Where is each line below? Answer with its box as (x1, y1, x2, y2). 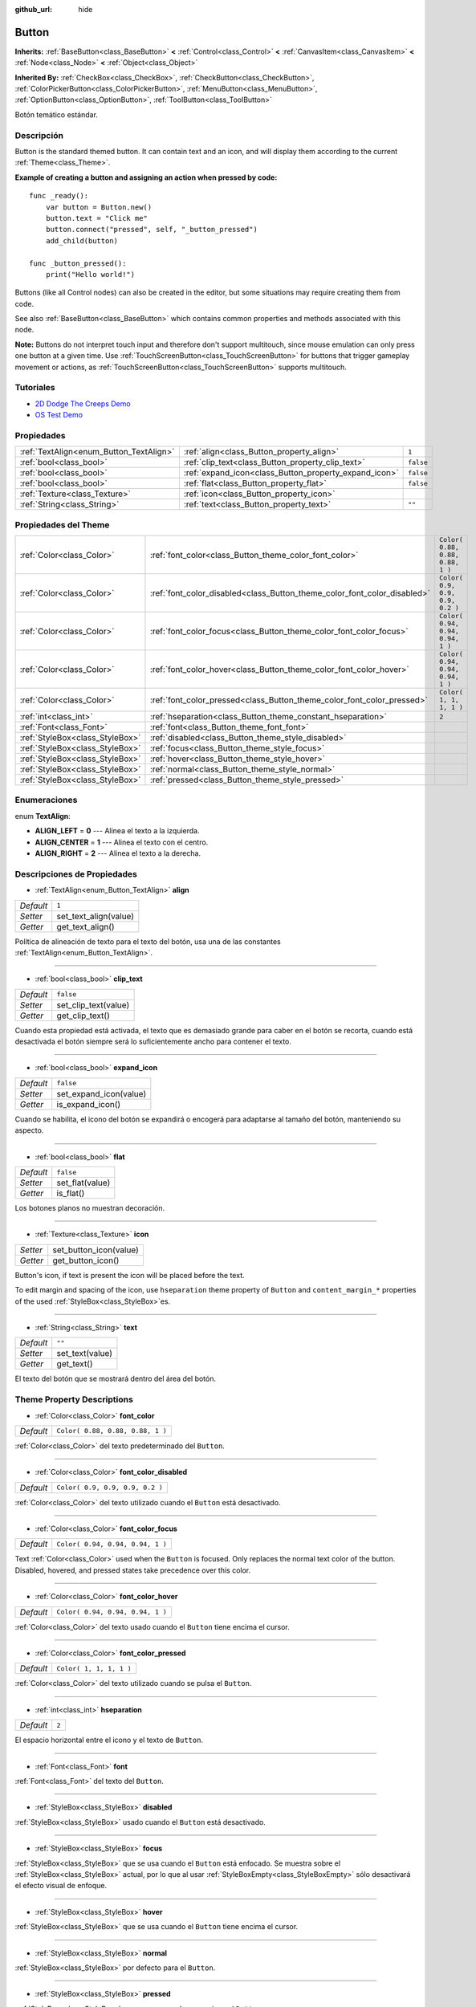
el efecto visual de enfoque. (14, 1881, 108, 1891)
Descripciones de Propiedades (14, 868, 138, 879)
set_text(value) (56, 1348, 112, 1359)
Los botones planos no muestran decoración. (14, 1203, 165, 1213)
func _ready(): (29, 191, 89, 201)
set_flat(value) (56, 1177, 111, 1188)
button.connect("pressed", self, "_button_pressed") (45, 225, 258, 234)
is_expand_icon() (56, 1098, 121, 1109)
